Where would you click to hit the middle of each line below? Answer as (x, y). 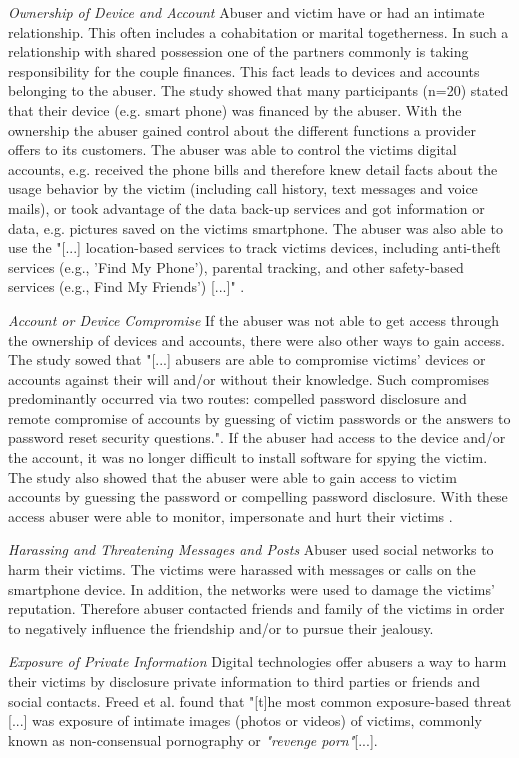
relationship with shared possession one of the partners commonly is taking (238, 51)
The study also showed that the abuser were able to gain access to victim (232, 476)
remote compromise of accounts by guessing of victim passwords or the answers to (259, 417)
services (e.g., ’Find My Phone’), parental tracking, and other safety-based (236, 266)
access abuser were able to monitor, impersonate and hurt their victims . (230, 515)
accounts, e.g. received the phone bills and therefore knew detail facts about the (253, 168)
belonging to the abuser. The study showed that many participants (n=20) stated (258, 90)
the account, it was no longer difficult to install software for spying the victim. (248, 457)
